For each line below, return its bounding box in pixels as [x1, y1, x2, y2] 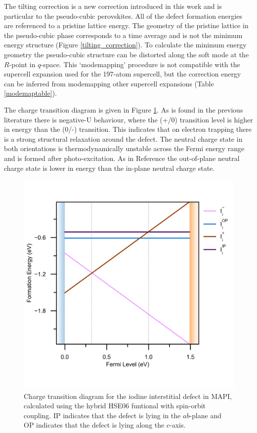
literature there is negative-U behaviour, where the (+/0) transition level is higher [4, 114, 253, 124]
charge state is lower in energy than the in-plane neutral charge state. [4, 162, 215, 173]
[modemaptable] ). [4, 88, 57, 98]
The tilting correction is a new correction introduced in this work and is [4, 1, 222, 11]
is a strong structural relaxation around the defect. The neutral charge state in [4, 133, 243, 144]
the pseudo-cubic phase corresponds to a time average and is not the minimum [4, 30, 243, 40]
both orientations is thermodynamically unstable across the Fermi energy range [4, 143, 245, 154]
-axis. [169, 420, 186, 430]
